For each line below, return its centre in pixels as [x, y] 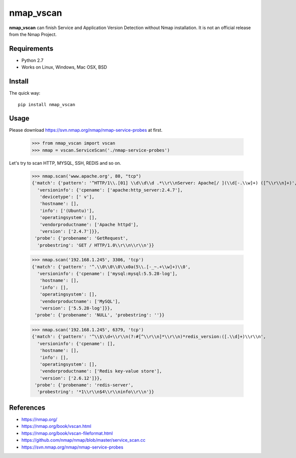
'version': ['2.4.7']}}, [70, 231]
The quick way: [25, 93]
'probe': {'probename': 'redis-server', [84, 385]
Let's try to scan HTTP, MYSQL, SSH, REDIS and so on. [65, 163]
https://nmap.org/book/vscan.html [56, 426]
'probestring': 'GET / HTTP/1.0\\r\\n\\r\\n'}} [96, 245]
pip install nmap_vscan [47, 104]
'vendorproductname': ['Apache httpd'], [89, 224]
